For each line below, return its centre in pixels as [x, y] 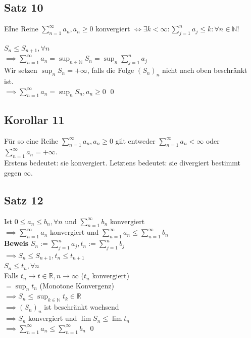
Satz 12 [24, 200]
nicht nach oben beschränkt [205, 70]
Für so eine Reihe [31, 140]
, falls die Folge [111, 70]
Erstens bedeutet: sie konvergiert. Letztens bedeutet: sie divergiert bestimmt [122, 163]
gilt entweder [135, 140]
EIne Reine [21, 29]
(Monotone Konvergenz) [77, 285]
